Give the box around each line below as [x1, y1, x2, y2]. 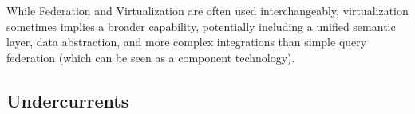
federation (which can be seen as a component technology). [6, 49, 295, 65]
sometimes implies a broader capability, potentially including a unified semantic [6, 18, 396, 34]
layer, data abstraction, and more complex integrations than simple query [6, 33, 367, 50]
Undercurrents [6, 88, 129, 112]
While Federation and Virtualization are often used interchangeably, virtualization [6, 2, 409, 18]
